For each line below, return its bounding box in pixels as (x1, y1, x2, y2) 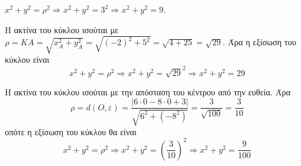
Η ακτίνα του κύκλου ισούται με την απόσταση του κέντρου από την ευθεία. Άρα (5, 85, 291, 98)
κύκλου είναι (5, 53, 50, 66)
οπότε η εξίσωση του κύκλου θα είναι (5, 125, 137, 138)
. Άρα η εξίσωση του (222, 36, 297, 48)
